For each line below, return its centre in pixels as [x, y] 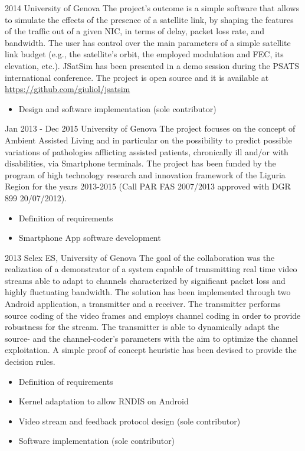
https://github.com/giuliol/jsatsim [68, 89]
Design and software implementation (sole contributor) [117, 108]
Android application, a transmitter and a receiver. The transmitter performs [143, 304]
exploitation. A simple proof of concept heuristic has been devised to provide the [151, 350]
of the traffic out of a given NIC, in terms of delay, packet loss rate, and [135, 31]
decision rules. [30, 362]
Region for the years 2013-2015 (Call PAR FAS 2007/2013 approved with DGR [148, 186]
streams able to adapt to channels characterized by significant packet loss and [145, 280]
